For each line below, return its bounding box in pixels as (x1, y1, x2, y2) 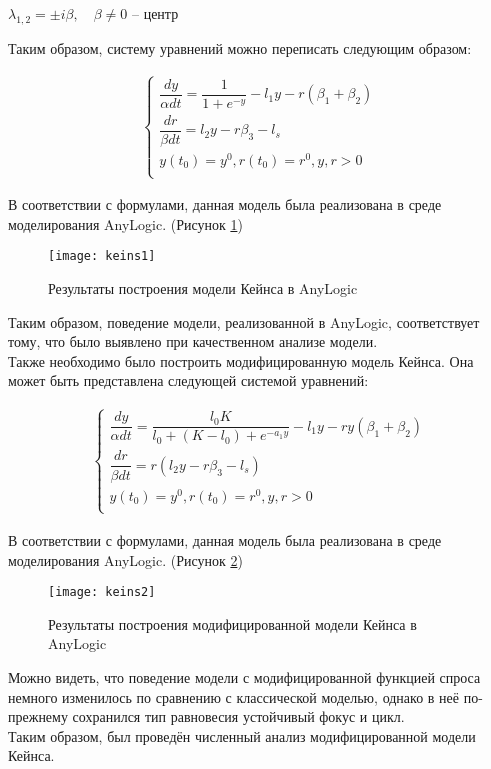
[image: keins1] (48, 249, 156, 264)
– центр (131, 3, 179, 23)
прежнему (8, 706, 68, 727)
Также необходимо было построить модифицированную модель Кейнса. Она (8, 350, 474, 371)
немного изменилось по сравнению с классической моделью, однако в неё (8, 686, 460, 707)
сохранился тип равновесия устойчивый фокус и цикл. (72, 706, 405, 727)
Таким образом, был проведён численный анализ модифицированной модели (8, 725, 476, 746)
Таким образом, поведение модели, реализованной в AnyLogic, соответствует (8, 311, 480, 332)
